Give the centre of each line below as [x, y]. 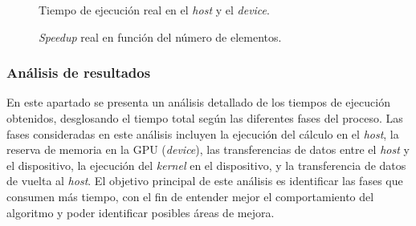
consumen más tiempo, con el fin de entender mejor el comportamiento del [190, 196]
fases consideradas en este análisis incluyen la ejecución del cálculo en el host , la [203, 133]
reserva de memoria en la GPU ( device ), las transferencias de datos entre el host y [208, 149]
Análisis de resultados [79, 73]
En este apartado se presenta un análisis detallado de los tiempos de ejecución [198, 102]
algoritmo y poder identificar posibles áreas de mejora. [141, 212]
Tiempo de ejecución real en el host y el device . [154, 10]
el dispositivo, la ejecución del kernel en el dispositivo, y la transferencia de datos [206, 165]
